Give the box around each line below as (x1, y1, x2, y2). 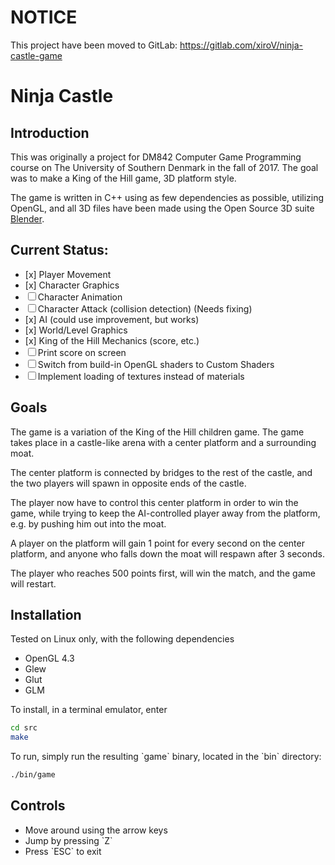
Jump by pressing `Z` (24, 834, 113, 846)
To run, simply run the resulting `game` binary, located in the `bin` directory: (10, 751, 322, 763)
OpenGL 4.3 (24, 652, 75, 665)
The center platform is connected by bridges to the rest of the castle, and (10, 466, 313, 478)
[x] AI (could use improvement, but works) (24, 313, 200, 325)
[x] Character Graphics (24, 279, 120, 291)
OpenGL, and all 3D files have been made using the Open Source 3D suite (10, 202, 315, 214)
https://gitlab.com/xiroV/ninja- (179, 39, 304, 51)
